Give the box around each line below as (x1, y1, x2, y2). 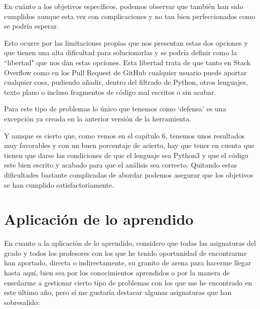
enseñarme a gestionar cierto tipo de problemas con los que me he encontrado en (4, 277, 252, 287)
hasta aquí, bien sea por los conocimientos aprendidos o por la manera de (4, 267, 230, 277)
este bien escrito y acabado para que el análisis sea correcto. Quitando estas (4, 160, 237, 170)
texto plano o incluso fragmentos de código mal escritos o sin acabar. (4, 86, 216, 97)
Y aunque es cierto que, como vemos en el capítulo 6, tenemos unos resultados (4, 130, 245, 140)
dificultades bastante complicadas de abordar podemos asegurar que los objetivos (4, 169, 253, 180)
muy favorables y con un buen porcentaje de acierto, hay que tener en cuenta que (4, 140, 254, 150)
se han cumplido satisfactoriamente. (4, 179, 114, 190)
